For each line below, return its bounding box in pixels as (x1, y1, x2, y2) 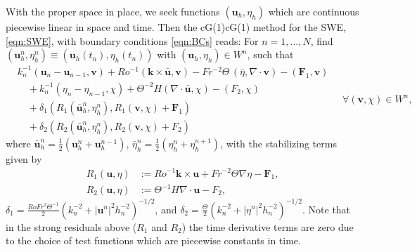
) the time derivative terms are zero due (181, 219, 354, 234)
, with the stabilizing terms (220, 135, 337, 150)
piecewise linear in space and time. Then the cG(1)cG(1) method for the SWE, (6, 20, 346, 34)
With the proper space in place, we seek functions (6, 4, 220, 18)
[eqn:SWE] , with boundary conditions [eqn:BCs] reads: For (6, 33, 259, 48)
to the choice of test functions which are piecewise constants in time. (6, 233, 301, 248)
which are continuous (268, 4, 359, 18)
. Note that (302, 201, 351, 216)
